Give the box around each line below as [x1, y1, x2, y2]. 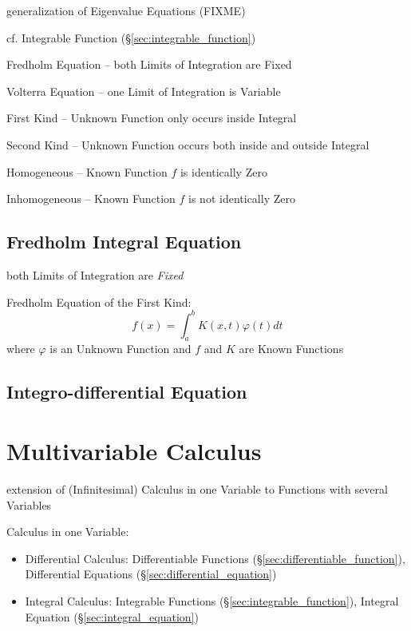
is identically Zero [180, 163, 267, 180]
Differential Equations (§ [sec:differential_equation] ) [25, 566, 277, 582]
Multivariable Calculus [6, 435, 262, 466]
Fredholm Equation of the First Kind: [6, 293, 192, 310]
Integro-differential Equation [6, 379, 247, 404]
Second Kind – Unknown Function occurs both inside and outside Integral [6, 136, 370, 153]
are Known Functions [239, 340, 344, 357]
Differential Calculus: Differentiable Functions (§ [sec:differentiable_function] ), [25, 550, 405, 566]
